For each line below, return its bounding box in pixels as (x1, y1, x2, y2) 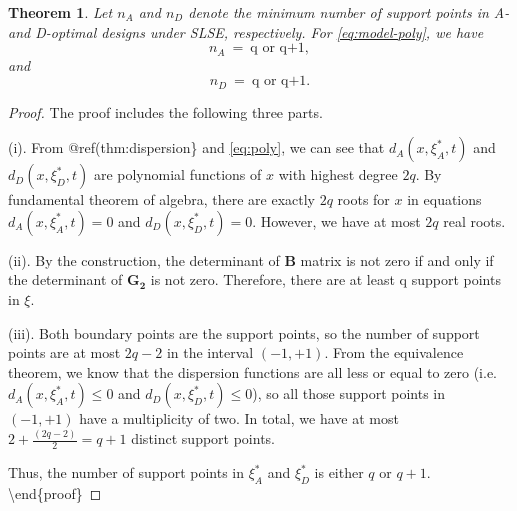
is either (314, 462, 364, 483)
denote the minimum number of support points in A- (188, 2, 510, 22)
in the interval (166, 342, 254, 363)
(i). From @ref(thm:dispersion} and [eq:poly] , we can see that (8, 137, 385, 158)
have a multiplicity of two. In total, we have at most (79, 408, 399, 429)
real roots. (443, 210, 506, 231)
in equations (407, 189, 482, 210)
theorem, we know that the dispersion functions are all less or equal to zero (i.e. (8, 361, 497, 382)
